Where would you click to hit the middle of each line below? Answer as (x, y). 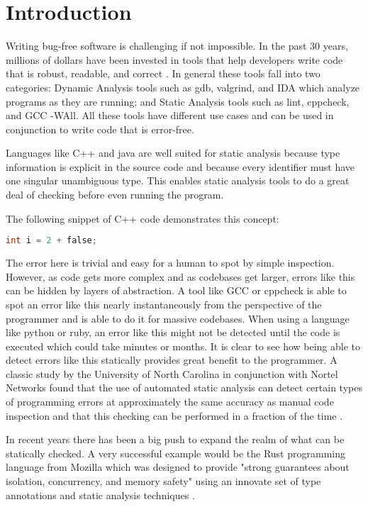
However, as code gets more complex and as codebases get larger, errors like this (180, 276)
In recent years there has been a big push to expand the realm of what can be (175, 439)
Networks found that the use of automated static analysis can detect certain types (184, 388)
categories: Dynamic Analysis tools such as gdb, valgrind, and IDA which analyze (183, 87)
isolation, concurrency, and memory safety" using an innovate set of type (163, 481)
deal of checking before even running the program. (115, 195)
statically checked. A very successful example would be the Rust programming (175, 453)
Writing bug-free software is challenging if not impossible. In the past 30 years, (177, 46)
